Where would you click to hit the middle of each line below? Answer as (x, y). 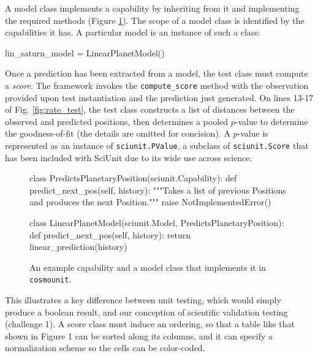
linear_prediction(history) (78, 247)
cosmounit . (51, 279)
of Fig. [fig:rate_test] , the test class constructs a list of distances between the (150, 109)
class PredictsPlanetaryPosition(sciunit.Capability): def (133, 178)
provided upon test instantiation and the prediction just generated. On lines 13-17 (159, 97)
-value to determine (271, 121)
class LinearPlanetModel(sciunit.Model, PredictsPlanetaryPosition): (157, 223)
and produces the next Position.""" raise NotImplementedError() (150, 202)
